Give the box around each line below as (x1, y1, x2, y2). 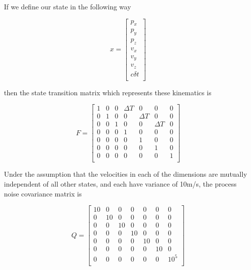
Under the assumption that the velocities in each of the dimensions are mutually (4, 169, 247, 179)
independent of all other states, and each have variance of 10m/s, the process (4, 179, 237, 189)
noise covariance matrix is (4, 188, 82, 198)
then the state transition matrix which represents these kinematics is (4, 87, 212, 97)
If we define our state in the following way (4, 1, 131, 11)
